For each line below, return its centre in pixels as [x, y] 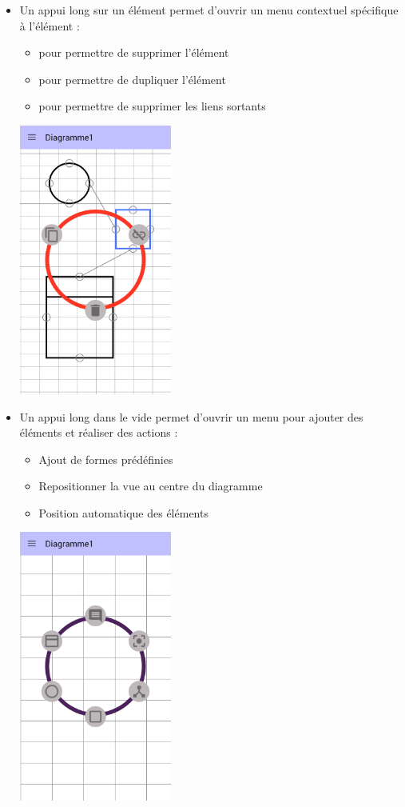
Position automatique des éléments [123, 512]
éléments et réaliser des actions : [99, 432]
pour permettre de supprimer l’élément [134, 52]
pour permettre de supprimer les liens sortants [152, 106]
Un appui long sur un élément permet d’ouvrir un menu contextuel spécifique [209, 10]
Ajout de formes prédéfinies [106, 459]
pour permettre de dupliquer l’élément [132, 79]
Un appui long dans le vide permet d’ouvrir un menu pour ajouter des [191, 416]
